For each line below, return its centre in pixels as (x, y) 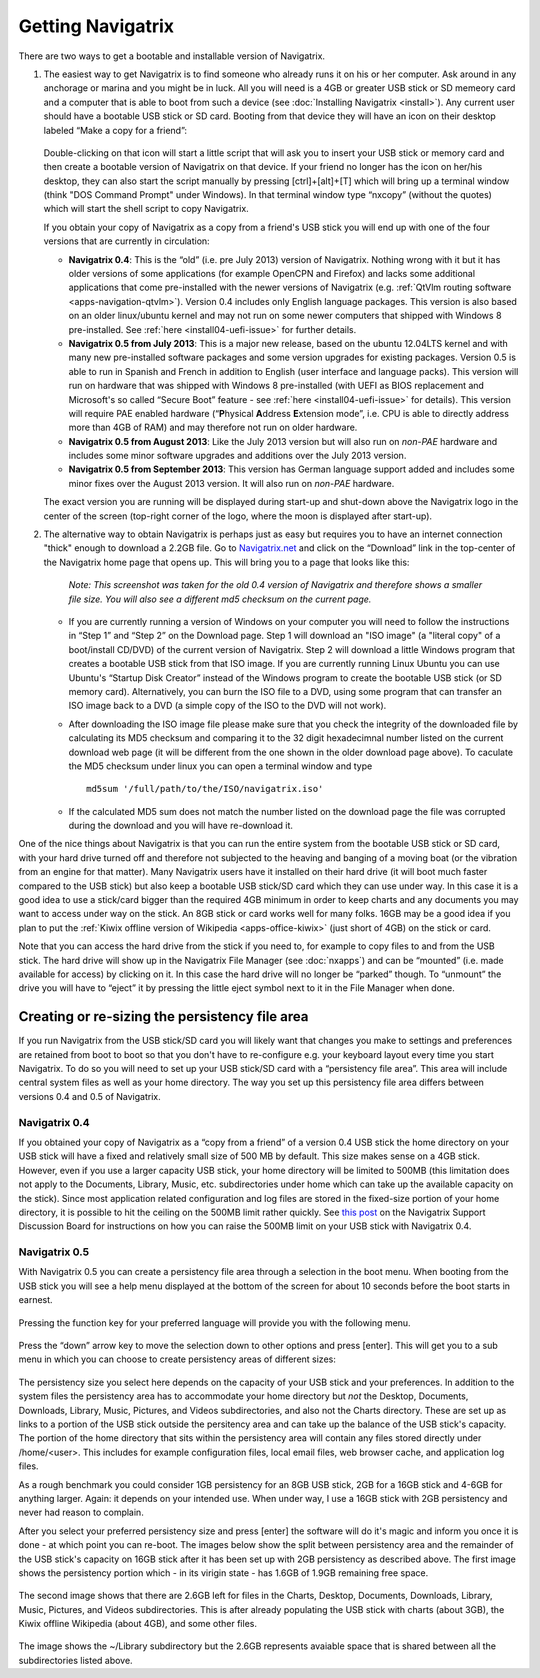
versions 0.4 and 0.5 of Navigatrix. (89, 1096)
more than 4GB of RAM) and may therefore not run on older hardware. (213, 427)
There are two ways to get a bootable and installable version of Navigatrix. (171, 56)
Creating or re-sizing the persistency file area (163, 1016)
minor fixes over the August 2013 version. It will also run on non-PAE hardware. (231, 483)
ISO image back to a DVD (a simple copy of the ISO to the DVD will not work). (227, 706)
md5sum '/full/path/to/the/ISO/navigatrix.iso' (205, 789)
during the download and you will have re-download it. (181, 826)
